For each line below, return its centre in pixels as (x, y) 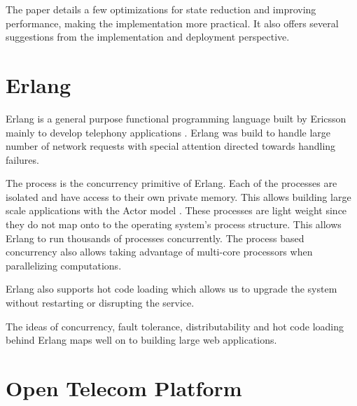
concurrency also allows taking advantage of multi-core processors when (159, 252)
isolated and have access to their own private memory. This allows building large (178, 196)
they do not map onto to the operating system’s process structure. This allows (174, 224)
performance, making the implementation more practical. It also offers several (172, 23)
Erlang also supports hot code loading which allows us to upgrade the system (171, 289)
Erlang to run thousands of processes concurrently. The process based (155, 238)
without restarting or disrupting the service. (100, 303)
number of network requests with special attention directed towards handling (171, 146)
